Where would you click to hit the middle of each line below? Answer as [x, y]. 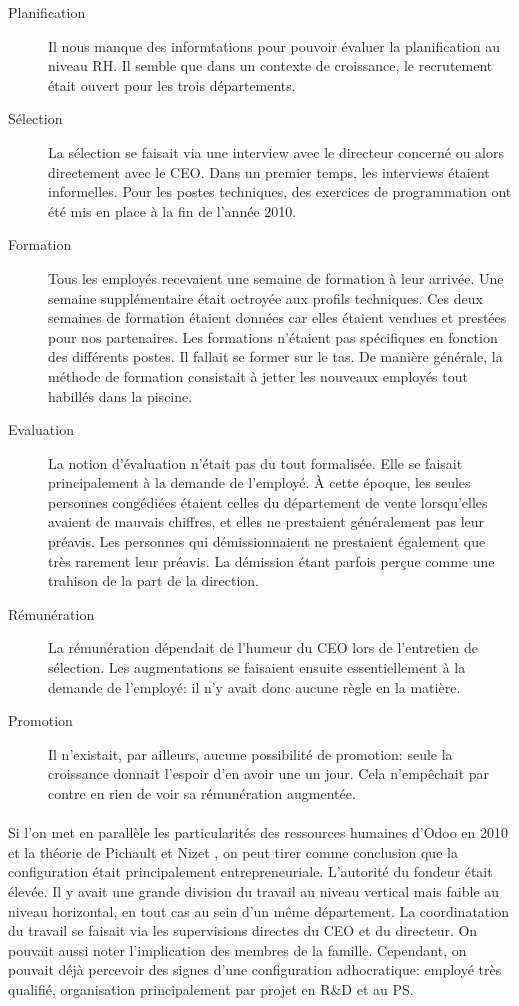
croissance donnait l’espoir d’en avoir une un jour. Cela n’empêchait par [269, 773]
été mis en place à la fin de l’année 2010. [172, 210]
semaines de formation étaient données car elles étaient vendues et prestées [277, 317]
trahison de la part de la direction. [153, 580]
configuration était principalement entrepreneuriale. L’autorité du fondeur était [250, 871]
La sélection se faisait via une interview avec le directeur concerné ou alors [276, 151]
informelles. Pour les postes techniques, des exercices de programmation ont [280, 191]
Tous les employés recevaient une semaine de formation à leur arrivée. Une [276, 277]
